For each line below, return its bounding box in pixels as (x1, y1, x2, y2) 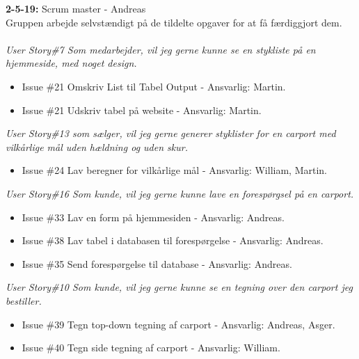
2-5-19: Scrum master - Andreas (6, 1, 146, 15)
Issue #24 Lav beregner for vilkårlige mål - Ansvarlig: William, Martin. (22, 163, 327, 177)
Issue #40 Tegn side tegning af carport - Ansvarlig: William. (22, 340, 280, 355)
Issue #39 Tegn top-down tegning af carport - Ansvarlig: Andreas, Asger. (22, 317, 335, 331)
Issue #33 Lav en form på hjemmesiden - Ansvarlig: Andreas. (22, 209, 285, 224)
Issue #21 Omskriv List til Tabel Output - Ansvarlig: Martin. (22, 79, 286, 93)
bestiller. (6, 293, 42, 308)
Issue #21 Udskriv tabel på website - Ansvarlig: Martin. (22, 102, 262, 117)
